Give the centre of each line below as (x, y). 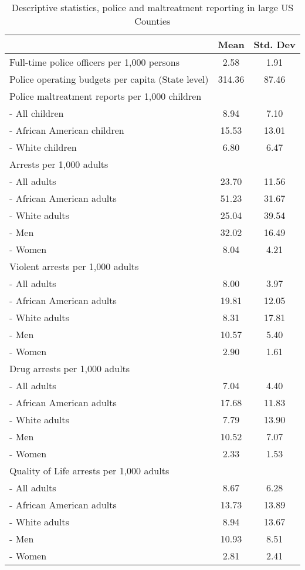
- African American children (67, 130)
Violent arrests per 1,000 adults (74, 266)
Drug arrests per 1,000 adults (70, 368)
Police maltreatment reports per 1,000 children (106, 96)
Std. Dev (274, 44)
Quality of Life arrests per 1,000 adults (89, 470)
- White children (43, 147)
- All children (37, 113)
